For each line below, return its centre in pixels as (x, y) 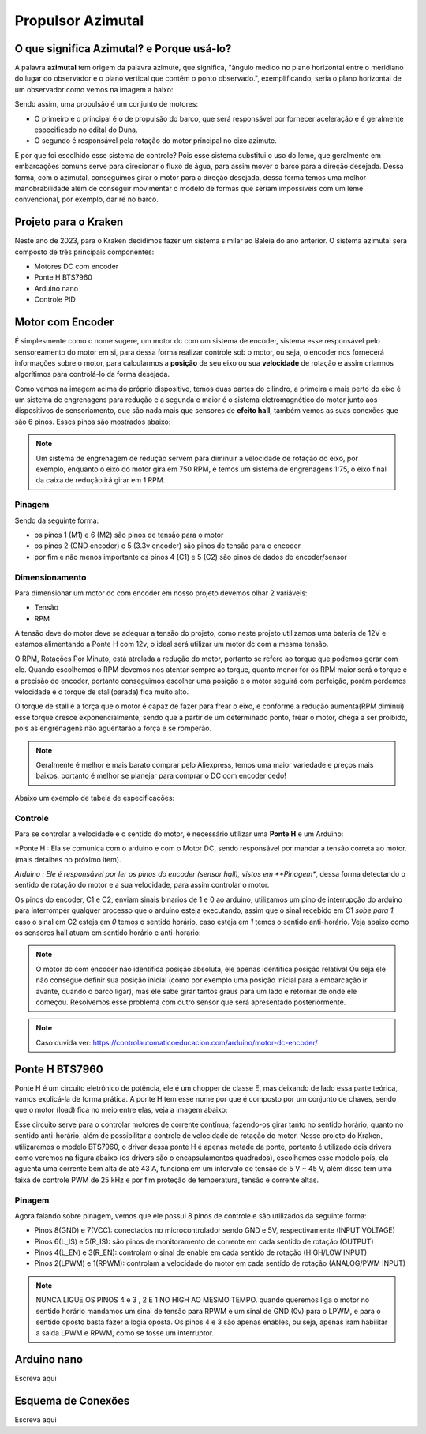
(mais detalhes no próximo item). (68, 859)
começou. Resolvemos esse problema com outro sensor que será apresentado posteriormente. (191, 1002)
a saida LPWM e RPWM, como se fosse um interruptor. (125, 1333)
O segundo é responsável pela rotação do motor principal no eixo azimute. (156, 141)
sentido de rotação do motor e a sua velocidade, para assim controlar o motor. (142, 885)
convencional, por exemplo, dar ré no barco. (87, 199)
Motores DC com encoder (77, 267)
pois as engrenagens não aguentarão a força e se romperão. (113, 728)
